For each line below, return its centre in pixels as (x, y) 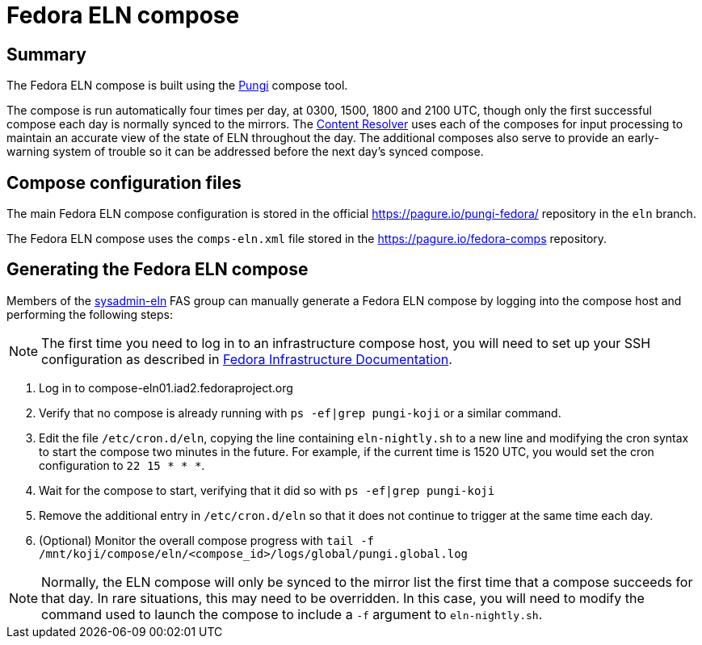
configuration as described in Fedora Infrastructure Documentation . (247, 359)
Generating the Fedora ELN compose (158, 270)
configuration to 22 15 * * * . (122, 465)
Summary (46, 54)
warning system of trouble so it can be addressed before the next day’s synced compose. (245, 152)
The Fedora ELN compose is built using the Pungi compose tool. (177, 86)
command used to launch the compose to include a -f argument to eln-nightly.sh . (292, 614)
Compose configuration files (124, 182)
